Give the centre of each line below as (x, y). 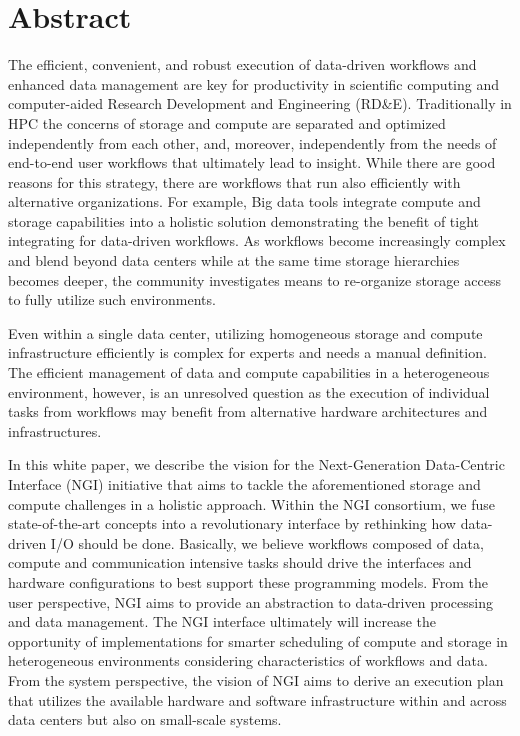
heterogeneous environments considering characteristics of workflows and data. (248, 660)
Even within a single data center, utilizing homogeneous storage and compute (245, 332)
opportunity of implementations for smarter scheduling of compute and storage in (258, 640)
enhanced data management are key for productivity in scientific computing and (253, 83)
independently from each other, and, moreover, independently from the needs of (252, 142)
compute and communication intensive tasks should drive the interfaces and (240, 562)
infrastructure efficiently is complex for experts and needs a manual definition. (247, 352)
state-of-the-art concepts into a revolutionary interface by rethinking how (232, 523)
